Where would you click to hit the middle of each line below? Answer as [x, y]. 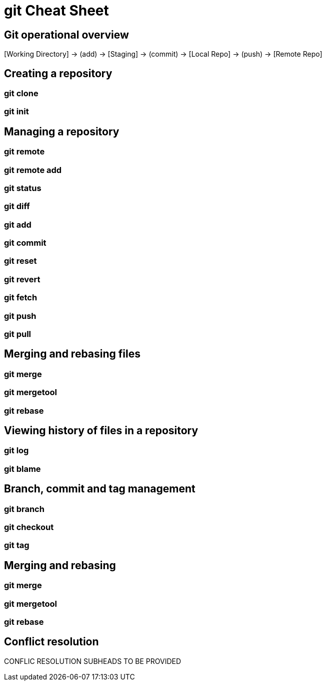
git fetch [21, 298]
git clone [21, 94]
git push [20, 316]
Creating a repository [58, 73]
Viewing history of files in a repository [101, 431]
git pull [17, 334]
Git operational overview [66, 35]
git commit [25, 243]
